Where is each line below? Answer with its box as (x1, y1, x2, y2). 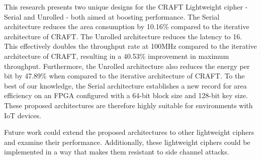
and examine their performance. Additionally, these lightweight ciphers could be (4, 136, 250, 147)
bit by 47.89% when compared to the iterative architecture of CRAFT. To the (4, 70, 245, 81)
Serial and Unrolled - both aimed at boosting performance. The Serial (4, 11, 220, 22)
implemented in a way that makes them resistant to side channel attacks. (4, 146, 229, 157)
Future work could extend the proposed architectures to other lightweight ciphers (4, 127, 254, 137)
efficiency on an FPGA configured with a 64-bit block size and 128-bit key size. (4, 90, 248, 101)
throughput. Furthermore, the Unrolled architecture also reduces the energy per (4, 60, 250, 71)
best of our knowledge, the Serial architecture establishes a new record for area (4, 80, 247, 91)
